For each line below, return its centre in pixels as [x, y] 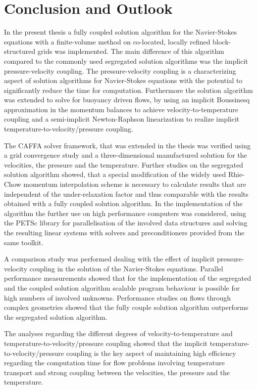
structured [20, 51]
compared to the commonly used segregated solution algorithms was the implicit [126, 61]
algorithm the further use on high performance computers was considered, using [125, 213]
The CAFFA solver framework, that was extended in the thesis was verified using [127, 145]
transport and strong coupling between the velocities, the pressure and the [117, 372]
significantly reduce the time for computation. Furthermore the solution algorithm [128, 90]
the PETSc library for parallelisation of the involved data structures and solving [126, 223]
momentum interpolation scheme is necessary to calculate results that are [135, 184]
